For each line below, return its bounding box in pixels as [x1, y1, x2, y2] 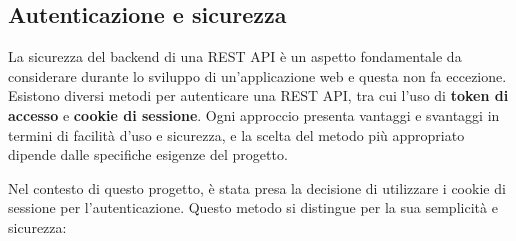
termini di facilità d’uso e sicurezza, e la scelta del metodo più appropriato [8, 124, 465, 145]
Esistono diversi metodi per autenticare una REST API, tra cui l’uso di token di [8, 85, 509, 106]
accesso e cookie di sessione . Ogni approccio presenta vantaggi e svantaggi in [8, 104, 500, 125]
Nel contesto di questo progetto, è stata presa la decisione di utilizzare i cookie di [8, 177, 506, 198]
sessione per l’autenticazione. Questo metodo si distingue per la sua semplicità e [8, 197, 498, 218]
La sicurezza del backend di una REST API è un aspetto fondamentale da [8, 46, 462, 67]
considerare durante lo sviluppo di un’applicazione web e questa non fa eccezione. [8, 65, 507, 86]
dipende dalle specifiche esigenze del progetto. [8, 144, 288, 165]
